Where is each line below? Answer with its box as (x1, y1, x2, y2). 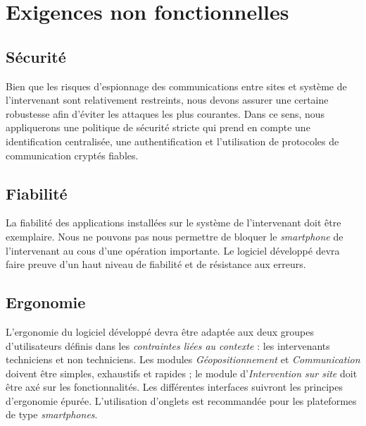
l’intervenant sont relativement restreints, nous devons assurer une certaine (6, 92, 329, 107)
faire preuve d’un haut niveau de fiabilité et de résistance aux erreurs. (6, 257, 306, 272)
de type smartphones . (6, 407, 98, 422)
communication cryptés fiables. (6, 147, 139, 162)
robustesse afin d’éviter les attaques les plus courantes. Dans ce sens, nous (6, 106, 325, 121)
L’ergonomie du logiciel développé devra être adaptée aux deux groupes (6, 324, 314, 339)
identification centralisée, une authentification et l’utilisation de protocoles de (6, 133, 339, 148)
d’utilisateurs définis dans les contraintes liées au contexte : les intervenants (6, 338, 330, 353)
